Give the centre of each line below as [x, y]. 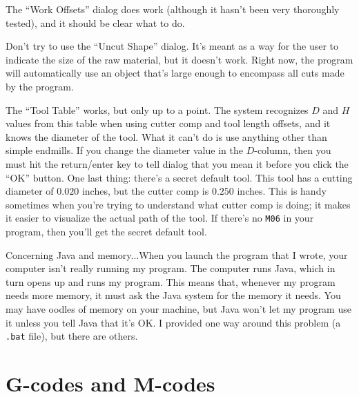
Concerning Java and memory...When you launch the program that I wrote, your [177, 254]
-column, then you [293, 150]
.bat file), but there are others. [72, 336]
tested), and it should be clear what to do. [95, 22]
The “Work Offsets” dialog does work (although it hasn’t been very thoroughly [173, 9]
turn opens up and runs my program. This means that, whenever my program [171, 281]
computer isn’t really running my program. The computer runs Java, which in [171, 268]
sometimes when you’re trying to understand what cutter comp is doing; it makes [178, 204]
